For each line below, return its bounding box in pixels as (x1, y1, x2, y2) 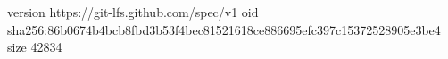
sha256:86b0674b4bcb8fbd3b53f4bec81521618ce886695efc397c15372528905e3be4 (7, 20, 441, 38)
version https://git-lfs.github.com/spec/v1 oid (7, 3, 259, 21)
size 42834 (7, 38, 62, 56)
